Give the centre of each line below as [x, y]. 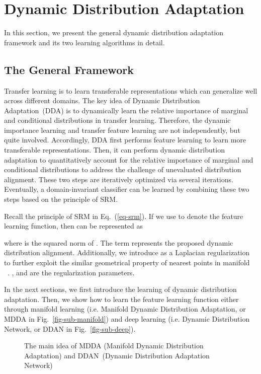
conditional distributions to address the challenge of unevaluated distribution [123, 169]
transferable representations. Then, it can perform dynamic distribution [114, 150]
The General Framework [69, 69]
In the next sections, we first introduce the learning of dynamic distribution [120, 289]
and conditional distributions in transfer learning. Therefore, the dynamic [117, 120]
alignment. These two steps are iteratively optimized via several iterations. [119, 179]
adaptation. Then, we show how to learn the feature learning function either [121, 299]
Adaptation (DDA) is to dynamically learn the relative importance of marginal [126, 110]
